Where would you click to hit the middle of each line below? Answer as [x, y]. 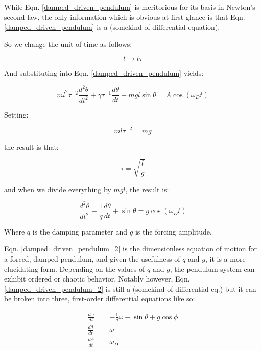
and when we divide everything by [58, 189]
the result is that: [31, 146]
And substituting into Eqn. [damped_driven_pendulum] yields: [104, 73]
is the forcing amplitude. [173, 231]
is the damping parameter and [80, 231]
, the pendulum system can [212, 268]
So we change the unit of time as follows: [68, 44]
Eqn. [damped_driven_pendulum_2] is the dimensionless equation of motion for [130, 249]
